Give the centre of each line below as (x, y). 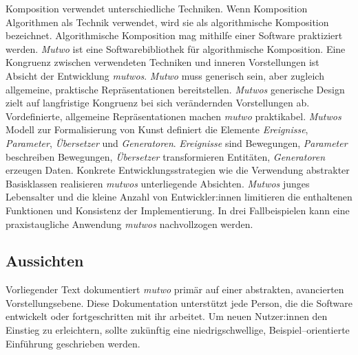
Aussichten (45, 261)
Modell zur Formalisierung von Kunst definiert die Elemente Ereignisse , (157, 129)
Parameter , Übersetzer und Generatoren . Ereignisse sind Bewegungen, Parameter (177, 142)
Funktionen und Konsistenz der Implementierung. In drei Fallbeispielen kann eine (178, 210)
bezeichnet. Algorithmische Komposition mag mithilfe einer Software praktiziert (174, 35)
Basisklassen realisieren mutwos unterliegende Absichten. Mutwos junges (158, 183)
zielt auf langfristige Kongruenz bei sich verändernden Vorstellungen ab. (158, 103)
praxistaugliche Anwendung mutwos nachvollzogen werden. (129, 224)
